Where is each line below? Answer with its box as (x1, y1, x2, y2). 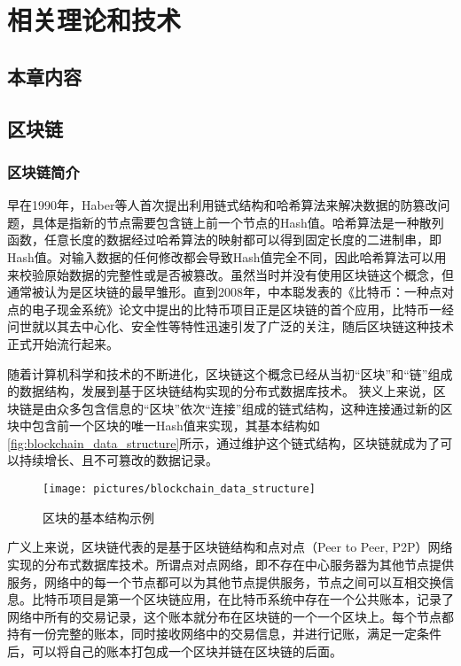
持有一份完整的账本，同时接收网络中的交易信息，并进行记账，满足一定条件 (7, 624, 441, 643)
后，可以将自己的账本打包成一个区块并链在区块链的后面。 (7, 641, 342, 660)
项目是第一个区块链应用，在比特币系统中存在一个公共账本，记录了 (68, 590, 454, 608)
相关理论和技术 (7, 2, 182, 38)
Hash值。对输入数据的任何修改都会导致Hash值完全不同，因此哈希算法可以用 (7, 247, 447, 266)
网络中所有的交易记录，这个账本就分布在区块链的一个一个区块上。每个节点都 (7, 607, 454, 625)
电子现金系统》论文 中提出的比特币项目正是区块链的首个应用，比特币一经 (31, 299, 454, 318)
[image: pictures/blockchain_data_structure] (43, 483, 316, 496)
